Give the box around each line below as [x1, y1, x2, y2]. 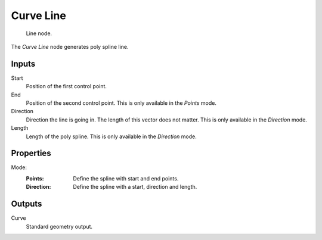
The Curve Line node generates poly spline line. [11, 43, 129, 50]
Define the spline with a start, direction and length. [73, 183, 197, 191]
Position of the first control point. [26, 83, 107, 90]
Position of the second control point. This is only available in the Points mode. [26, 99, 217, 107]
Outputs [11, 199, 42, 209]
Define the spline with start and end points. [73, 174, 179, 182]
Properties [11, 148, 51, 158]
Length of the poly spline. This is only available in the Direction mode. [26, 133, 197, 140]
